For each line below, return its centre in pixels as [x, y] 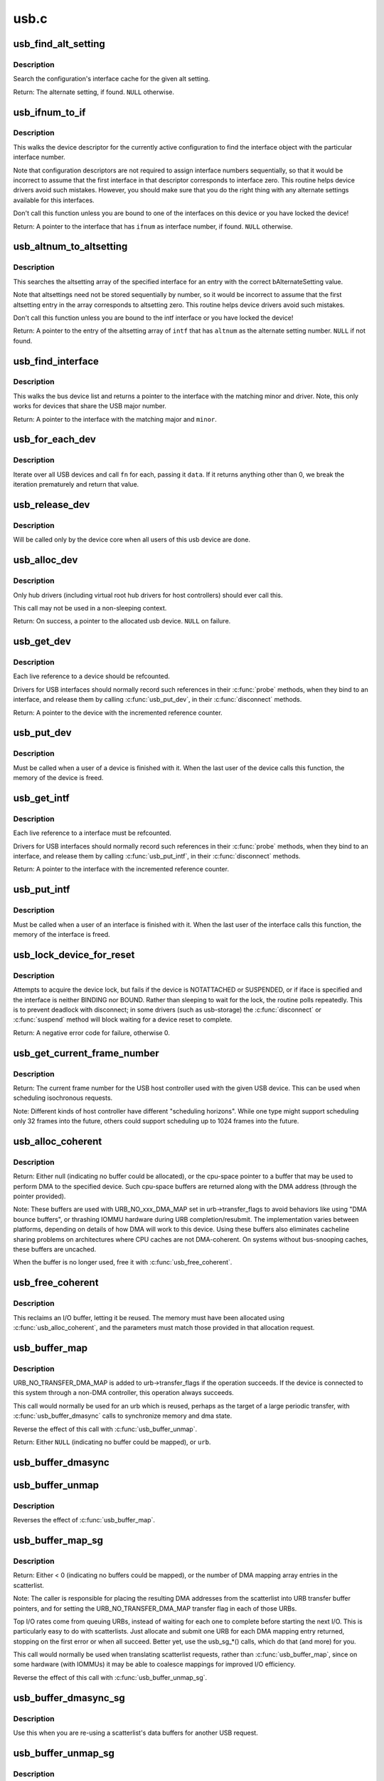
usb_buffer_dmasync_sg [69, 1698]
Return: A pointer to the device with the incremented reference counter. [118, 712]
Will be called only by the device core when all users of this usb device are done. [132, 540]
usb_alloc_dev [46, 560]
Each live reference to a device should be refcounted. [92, 676]
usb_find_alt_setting [59, 44]
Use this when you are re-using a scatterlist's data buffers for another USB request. [136, 1733]
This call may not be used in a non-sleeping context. [90, 608]
